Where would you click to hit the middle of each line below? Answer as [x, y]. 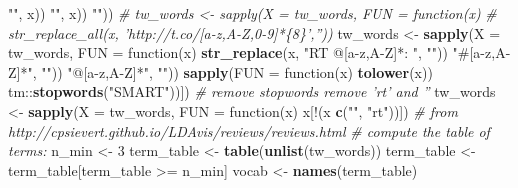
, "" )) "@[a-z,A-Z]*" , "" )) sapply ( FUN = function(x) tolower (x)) [232, 71]
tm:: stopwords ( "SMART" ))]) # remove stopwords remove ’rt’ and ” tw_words [252, 91]
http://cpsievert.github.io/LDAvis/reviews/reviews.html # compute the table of [249, 130]
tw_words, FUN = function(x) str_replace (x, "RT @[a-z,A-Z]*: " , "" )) [228, 52]
